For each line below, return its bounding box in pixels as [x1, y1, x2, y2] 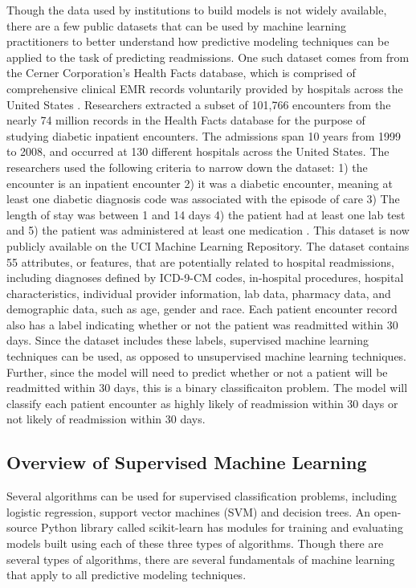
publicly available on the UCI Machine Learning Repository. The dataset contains [6, 237, 410, 254]
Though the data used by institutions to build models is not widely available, [6, 2, 387, 18]
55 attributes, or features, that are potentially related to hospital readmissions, [6, 253, 394, 270]
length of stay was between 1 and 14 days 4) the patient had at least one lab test [6, 206, 406, 223]
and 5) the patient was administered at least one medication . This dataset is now [6, 222, 410, 239]
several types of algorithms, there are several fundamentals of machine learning [6, 550, 395, 567]
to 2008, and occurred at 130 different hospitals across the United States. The [6, 143, 389, 160]
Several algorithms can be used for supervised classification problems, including [6, 488, 398, 504]
